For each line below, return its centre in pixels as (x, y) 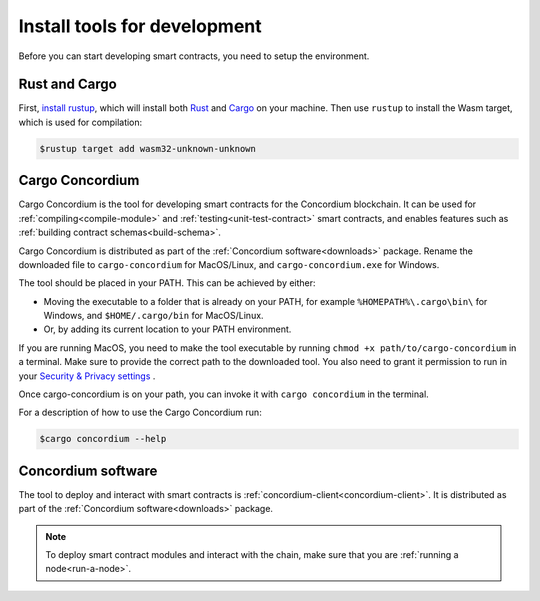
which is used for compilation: (80, 122)
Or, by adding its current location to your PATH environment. (167, 329)
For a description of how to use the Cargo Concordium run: (140, 412)
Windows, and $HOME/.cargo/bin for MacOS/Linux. (153, 316)
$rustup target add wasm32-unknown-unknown (148, 148)
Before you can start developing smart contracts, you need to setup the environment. (194, 56)
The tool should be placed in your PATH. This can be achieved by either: (167, 283)
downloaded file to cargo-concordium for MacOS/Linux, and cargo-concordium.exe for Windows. (229, 264)
